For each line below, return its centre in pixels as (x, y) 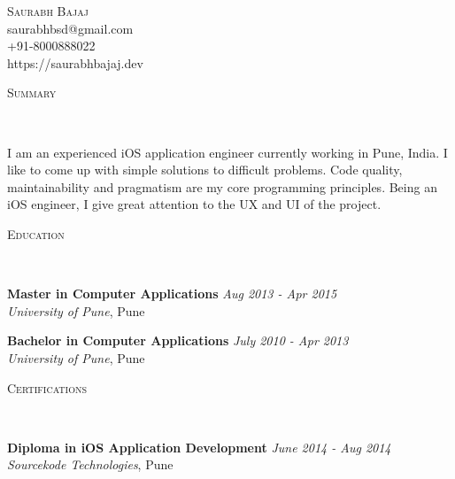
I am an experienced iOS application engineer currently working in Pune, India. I (227, 152)
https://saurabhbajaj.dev (75, 62)
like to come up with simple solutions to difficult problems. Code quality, (205, 170)
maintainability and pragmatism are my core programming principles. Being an (222, 186)
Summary (32, 93)
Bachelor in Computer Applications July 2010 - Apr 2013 (178, 340)
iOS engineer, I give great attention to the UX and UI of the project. (194, 204)
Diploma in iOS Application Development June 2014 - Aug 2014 (199, 447)
